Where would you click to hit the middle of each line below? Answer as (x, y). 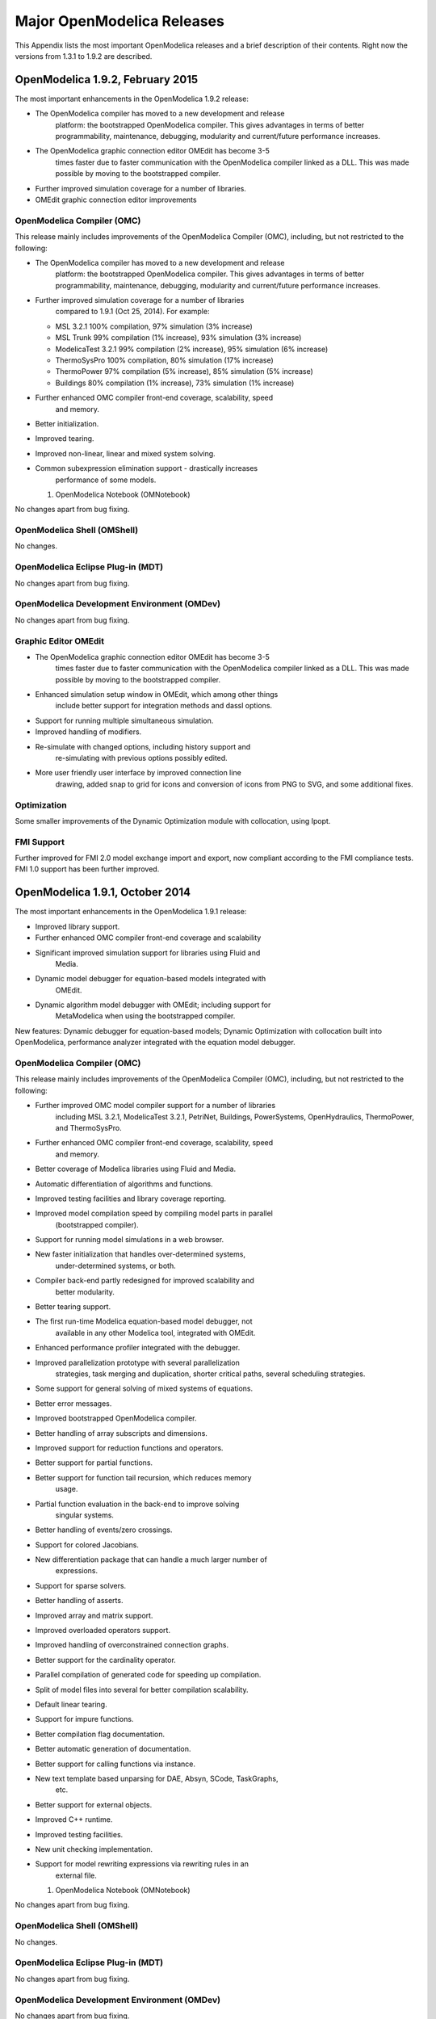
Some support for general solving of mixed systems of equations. (144, 1388)
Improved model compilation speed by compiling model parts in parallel (154, 1213)
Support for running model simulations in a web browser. (130, 1240)
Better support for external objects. (94, 1804)
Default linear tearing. (71, 1704)
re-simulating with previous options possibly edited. (141, 758)
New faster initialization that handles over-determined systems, (140, 1254)
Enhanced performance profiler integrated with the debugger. (138, 1348)
